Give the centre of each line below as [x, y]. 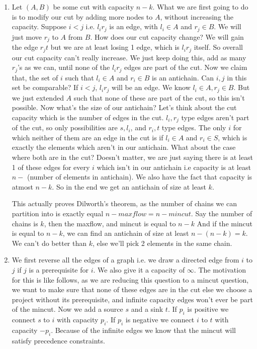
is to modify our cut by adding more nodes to [82, 16]
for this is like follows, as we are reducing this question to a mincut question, [130, 279]
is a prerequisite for [59, 270]
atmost [22, 186]
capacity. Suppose [39, 26]
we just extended [38, 97]
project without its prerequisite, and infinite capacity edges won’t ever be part [132, 299]
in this [237, 77]
